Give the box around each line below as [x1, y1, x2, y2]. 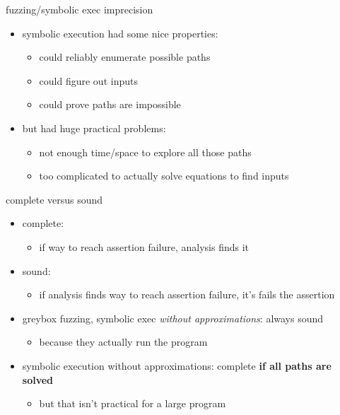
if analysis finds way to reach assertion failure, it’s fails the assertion [39, 287, 335, 302]
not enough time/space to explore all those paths [39, 144, 252, 159]
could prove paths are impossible [39, 97, 181, 112]
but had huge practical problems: [22, 120, 166, 135]
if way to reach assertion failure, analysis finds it [39, 239, 250, 254]
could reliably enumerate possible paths [39, 49, 211, 64]
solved [22, 372, 54, 387]
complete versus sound [6, 192, 103, 206]
